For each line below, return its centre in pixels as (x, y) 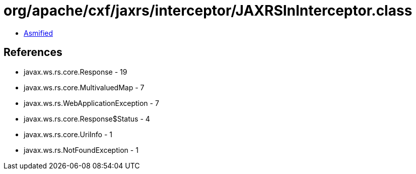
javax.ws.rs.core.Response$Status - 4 (87, 119)
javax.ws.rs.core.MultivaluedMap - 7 (84, 87)
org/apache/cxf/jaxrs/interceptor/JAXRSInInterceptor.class (208, 11)
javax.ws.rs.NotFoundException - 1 (81, 150)
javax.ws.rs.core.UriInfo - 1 (68, 134)
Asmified (39, 33)
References (33, 52)
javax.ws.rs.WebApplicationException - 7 (91, 103)
